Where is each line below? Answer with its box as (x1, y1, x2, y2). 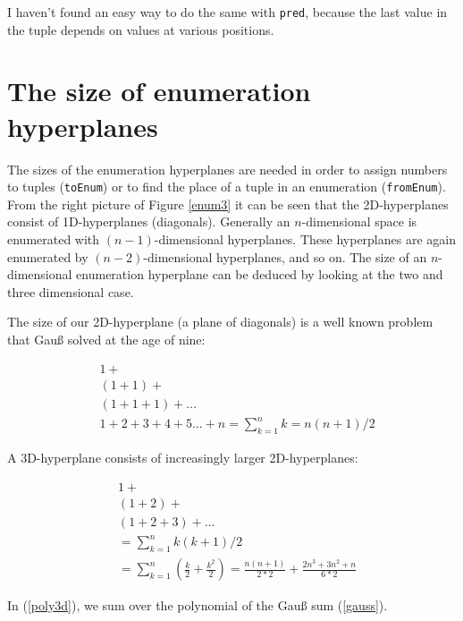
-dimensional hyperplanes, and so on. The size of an (143, 247, 427, 266)
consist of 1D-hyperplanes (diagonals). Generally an (7, 212, 290, 231)
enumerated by (7, 247, 88, 266)
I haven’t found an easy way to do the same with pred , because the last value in (7, 3, 448, 21)
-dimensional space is (301, 212, 417, 231)
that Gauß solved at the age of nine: (7, 329, 206, 348)
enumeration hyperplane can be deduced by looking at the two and (76, 265, 443, 284)
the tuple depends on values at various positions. (7, 20, 274, 38)
